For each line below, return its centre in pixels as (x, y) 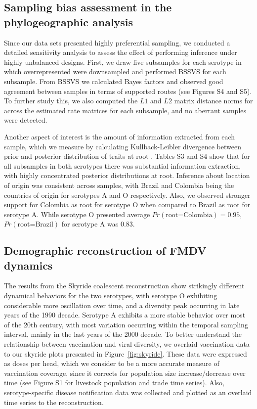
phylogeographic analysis (69, 22)
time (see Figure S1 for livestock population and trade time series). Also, (114, 383)
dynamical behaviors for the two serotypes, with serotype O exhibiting (111, 295)
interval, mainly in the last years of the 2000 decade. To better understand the (123, 334)
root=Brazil (35, 225)
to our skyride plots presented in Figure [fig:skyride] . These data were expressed (126, 353)
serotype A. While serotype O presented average (77, 214)
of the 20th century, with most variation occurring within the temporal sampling (126, 324)
